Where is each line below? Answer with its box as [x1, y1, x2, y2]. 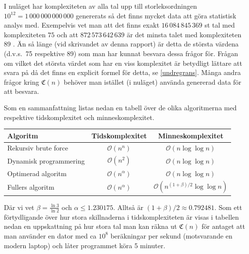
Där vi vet [4, 202, 34, 212]
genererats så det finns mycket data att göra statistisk [76, 10, 236, 20]
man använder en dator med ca [4, 230, 97, 240]
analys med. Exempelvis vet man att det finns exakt [4, 20, 160, 30]
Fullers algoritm [7, 182, 54, 192]
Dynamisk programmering [7, 155, 85, 165]
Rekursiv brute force [7, 143, 68, 153]
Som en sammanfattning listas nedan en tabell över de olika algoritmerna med [4, 102, 237, 112]
